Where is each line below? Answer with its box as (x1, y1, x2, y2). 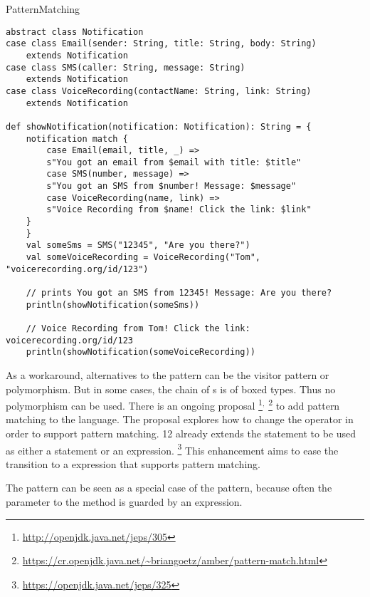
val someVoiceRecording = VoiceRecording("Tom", (26, 252, 260, 263)
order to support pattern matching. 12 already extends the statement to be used (6, 426, 356, 440)
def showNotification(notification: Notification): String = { (6, 121, 312, 132)
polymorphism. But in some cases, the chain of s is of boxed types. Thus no (6, 381, 336, 396)
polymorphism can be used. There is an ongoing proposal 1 (6, 396, 263, 412)
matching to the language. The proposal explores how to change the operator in (6, 412, 354, 427)
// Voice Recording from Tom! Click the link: (26, 323, 250, 333)
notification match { (26, 133, 128, 144)
